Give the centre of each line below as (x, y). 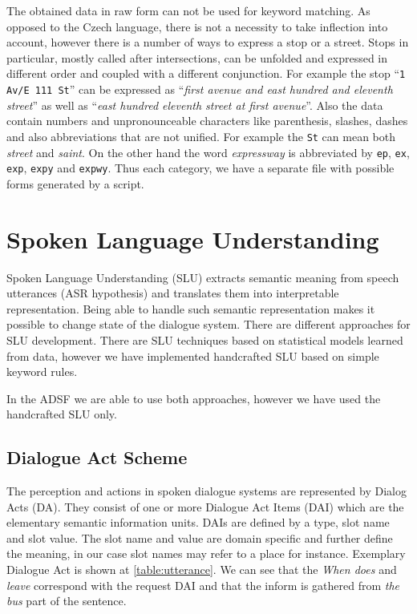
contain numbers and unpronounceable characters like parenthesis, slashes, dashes (207, 121)
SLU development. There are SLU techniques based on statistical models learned (205, 339)
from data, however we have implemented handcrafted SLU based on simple (193, 355)
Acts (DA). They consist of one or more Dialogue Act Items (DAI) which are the (205, 506)
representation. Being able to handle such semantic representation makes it (191, 308)
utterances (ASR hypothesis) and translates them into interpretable (173, 293)
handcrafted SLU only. (62, 414)
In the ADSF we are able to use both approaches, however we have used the (194, 398)
